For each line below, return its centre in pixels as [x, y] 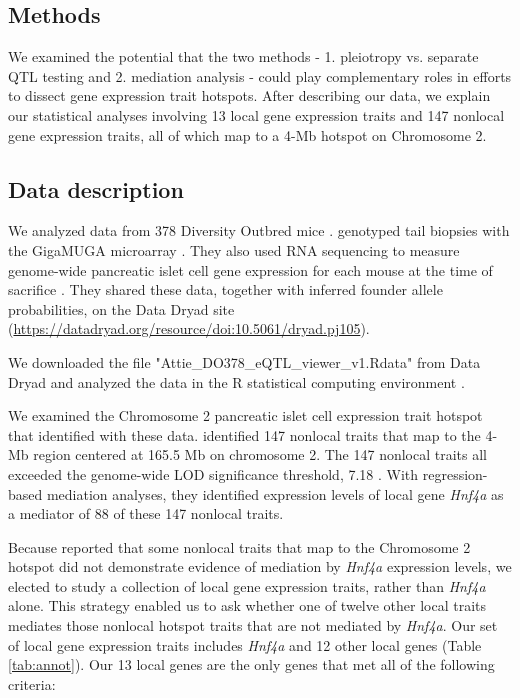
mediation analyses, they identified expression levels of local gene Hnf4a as [275, 493]
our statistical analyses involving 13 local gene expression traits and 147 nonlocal [256, 114]
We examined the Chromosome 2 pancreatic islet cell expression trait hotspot [245, 415]
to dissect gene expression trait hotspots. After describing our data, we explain [249, 95]
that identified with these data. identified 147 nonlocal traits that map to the [244, 434]
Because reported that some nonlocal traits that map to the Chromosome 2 [239, 546]
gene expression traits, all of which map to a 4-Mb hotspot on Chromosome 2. [247, 134]
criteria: [32, 683]
